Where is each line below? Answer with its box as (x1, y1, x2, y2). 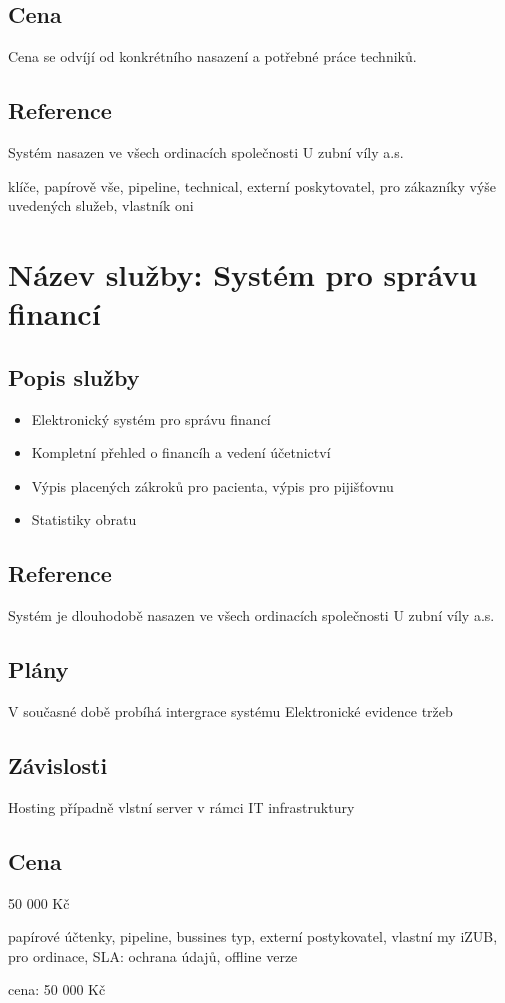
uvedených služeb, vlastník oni (8, 195, 194, 216)
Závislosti (8, 749, 108, 780)
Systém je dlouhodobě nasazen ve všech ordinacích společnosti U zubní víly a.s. (8, 605, 495, 626)
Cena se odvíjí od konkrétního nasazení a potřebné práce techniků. (8, 46, 417, 67)
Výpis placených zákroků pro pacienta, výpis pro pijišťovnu (31, 475, 394, 496)
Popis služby (8, 361, 140, 392)
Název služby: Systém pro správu (8, 253, 478, 294)
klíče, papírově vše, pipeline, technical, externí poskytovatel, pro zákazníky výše (8, 175, 497, 196)
